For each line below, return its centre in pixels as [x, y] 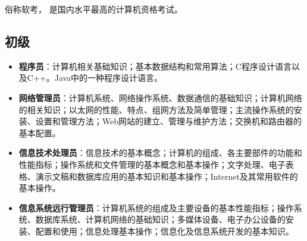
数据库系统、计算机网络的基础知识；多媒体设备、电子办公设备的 [160, 219]
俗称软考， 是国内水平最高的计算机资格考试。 [94, 9]
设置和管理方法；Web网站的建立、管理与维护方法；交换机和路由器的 [169, 121]
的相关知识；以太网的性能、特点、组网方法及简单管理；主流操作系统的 [156, 109]
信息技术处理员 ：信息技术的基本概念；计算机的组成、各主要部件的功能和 [160, 153]
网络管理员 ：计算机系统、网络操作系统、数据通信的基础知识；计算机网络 [160, 97]
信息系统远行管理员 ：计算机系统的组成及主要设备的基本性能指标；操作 [156, 207]
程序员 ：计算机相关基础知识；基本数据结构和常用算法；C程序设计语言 [155, 66]
